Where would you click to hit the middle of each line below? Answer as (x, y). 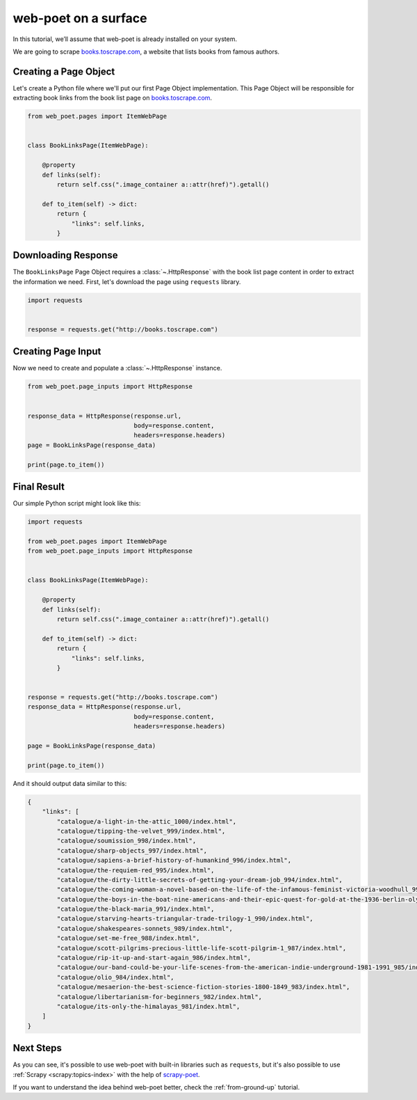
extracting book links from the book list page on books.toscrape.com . (112, 98)
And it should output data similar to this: (70, 783)
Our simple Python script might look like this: (77, 503)
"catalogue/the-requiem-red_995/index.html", (136, 870)
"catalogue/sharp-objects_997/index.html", (132, 850)
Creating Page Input (57, 352)
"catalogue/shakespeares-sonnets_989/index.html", (145, 928)
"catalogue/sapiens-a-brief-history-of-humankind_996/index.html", (174, 861)
